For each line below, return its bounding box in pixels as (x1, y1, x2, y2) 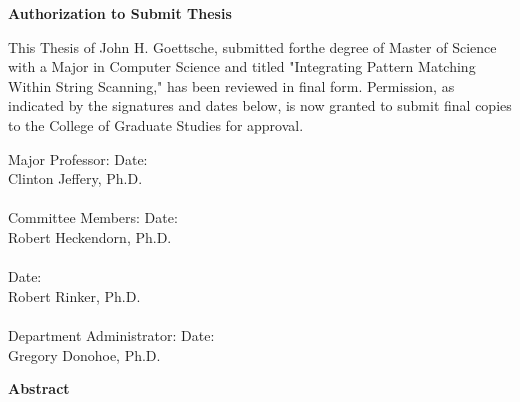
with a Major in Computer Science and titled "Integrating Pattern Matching (8, 56, 476, 77)
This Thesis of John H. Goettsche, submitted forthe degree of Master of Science (8, 36, 497, 57)
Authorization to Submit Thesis (8, 3, 232, 23)
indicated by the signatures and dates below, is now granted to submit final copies (8, 95, 512, 116)
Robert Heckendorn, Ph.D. (8, 226, 172, 247)
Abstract (8, 378, 70, 399)
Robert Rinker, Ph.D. (8, 285, 141, 306)
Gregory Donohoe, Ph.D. (8, 344, 161, 365)
